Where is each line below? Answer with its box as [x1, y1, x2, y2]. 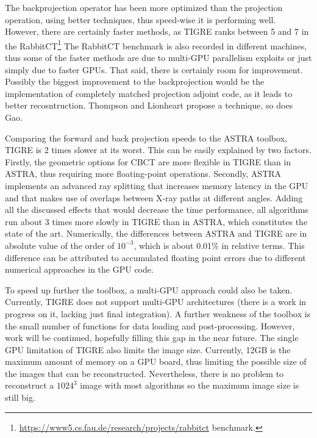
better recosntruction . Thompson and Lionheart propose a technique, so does [5, 99, 293, 112]
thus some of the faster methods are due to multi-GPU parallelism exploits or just [5, 51, 312, 64]
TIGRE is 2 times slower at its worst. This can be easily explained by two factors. [5, 143, 312, 156]
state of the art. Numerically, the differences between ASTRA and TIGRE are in [5, 227, 307, 240]
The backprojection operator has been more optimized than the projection [5, 1, 283, 13]
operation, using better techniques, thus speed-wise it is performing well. [5, 13, 276, 26]
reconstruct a [5, 379, 54, 392]
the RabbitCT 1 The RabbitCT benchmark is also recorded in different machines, [5, 37, 307, 52]
